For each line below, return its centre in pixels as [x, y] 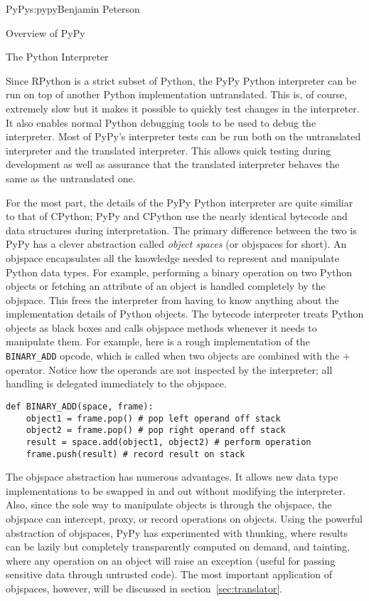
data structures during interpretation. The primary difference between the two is [181, 230]
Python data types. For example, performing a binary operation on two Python [179, 272]
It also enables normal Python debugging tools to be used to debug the [161, 122]
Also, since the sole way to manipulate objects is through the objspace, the [169, 505]
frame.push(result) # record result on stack [135, 454]
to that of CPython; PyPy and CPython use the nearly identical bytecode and [177, 216]
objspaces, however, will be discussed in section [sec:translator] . [144, 588]
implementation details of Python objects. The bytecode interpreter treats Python [185, 314]
